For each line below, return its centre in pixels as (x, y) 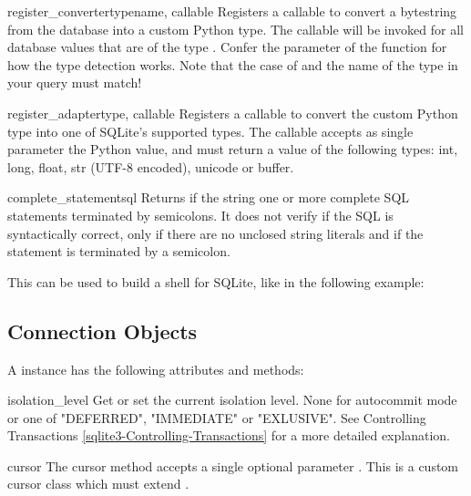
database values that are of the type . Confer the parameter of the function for (227, 47)
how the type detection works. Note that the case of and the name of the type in (233, 64)
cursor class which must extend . (98, 484)
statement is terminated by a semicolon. (119, 251)
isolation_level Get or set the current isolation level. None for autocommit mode (232, 400)
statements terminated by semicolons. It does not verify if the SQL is (200, 215)
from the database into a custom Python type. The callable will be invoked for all (235, 29)
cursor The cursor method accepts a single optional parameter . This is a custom (233, 465)
